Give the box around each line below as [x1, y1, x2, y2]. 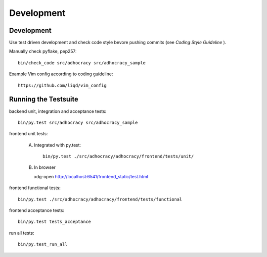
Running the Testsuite [9, 95, 79, 103]
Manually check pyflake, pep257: [9, 49, 77, 54]
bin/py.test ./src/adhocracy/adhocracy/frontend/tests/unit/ [43, 154, 194, 159]
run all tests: [9, 230, 35, 236]
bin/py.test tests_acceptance [18, 219, 91, 225]
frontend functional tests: [9, 185, 61, 191]
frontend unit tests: [9, 131, 48, 137]
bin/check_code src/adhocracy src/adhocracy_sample [18, 60, 146, 65]
